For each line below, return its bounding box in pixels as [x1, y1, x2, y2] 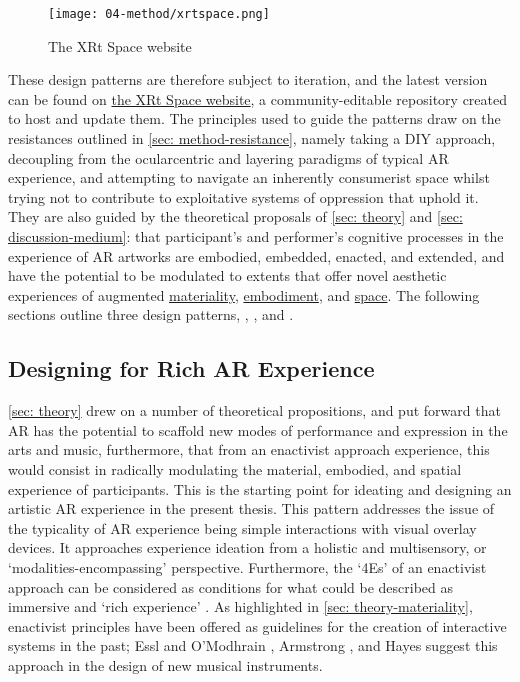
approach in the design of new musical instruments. [8, 654, 323, 675]
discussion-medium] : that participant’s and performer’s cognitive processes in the [8, 226, 504, 246]
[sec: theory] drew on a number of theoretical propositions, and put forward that [8, 400, 501, 421]
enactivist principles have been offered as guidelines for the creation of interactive [8, 615, 507, 636]
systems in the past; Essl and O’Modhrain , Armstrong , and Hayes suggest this [8, 635, 498, 656]
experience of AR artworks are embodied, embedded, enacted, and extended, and [8, 245, 505, 266]
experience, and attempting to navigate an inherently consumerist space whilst [8, 167, 490, 188]
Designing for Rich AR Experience [8, 353, 375, 384]
